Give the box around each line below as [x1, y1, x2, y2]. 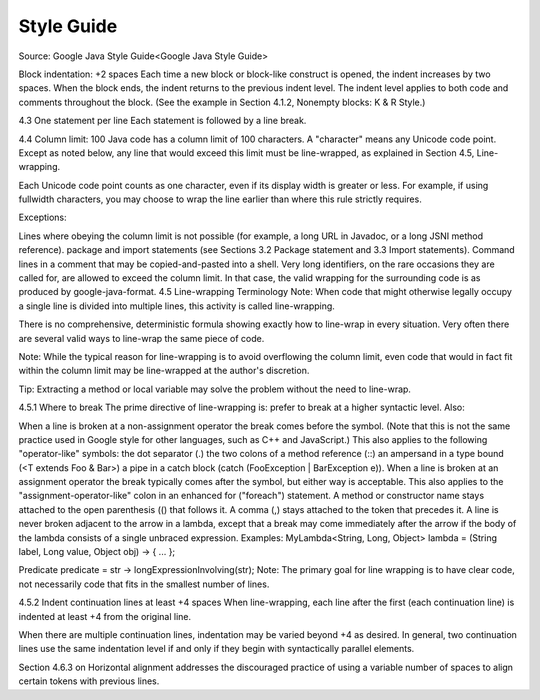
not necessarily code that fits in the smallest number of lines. [18, 578, 270, 590]
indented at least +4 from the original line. [18, 610, 192, 622]
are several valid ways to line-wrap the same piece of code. [18, 332, 265, 344]
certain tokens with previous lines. [18, 675, 160, 687]
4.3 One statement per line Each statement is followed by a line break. [18, 115, 307, 127]
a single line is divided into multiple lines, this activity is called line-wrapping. [18, 300, 335, 312]
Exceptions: [18, 211, 67, 224]
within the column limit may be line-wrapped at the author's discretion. [18, 365, 310, 377]
